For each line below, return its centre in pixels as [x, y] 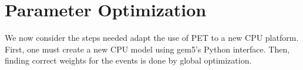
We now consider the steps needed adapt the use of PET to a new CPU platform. [152, 38]
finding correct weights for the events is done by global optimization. [128, 60]
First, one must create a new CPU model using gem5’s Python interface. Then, [147, 49]
